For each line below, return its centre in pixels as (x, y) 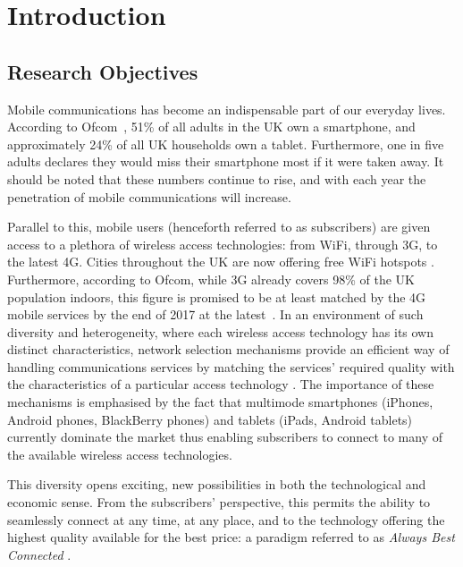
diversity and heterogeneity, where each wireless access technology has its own (221, 331)
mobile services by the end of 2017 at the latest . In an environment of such (215, 314)
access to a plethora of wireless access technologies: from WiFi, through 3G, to (223, 244)
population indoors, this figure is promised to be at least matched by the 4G (217, 296)
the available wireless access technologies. (120, 454)
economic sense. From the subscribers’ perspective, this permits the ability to (219, 502)
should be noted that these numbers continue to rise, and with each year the (217, 178)
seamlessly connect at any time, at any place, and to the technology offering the (226, 519)
